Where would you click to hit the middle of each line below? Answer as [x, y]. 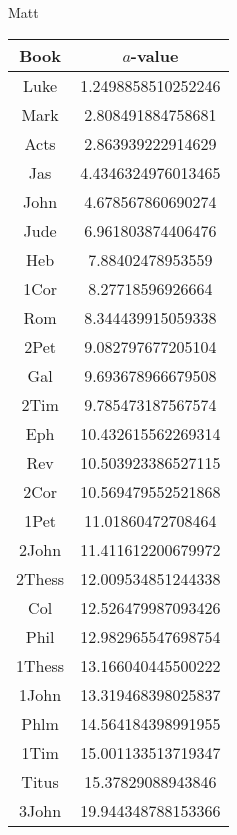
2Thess [40, 578]
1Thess [40, 665]
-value [154, 55]
